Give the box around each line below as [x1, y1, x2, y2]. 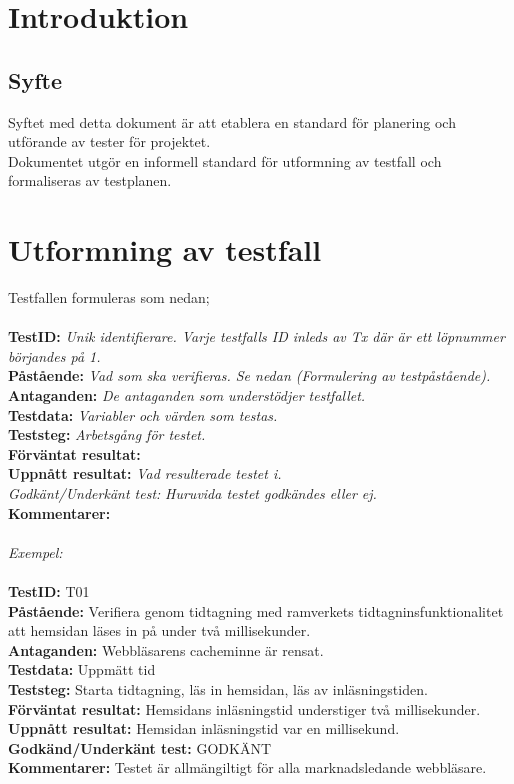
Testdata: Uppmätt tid [8, 659, 156, 680]
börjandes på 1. [8, 345, 101, 366]
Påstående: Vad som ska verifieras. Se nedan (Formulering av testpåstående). [8, 365, 491, 386]
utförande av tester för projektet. [8, 131, 211, 152]
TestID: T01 [8, 580, 90, 601]
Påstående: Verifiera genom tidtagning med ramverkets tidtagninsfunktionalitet [8, 600, 504, 621]
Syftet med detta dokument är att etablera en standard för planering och [8, 111, 456, 132]
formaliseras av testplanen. [8, 170, 172, 191]
